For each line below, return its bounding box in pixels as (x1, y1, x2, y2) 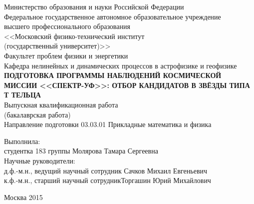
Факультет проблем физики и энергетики (4, 50, 128, 60)
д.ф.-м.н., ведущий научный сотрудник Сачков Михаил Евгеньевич (4, 165, 208, 175)
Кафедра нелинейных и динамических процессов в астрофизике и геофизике (4, 60, 237, 70)
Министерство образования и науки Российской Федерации (4, 1, 184, 11)
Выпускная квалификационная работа (4, 99, 118, 109)
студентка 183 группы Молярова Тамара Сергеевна (4, 145, 158, 156)
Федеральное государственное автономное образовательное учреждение (4, 11, 221, 21)
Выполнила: (4, 135, 40, 146)
